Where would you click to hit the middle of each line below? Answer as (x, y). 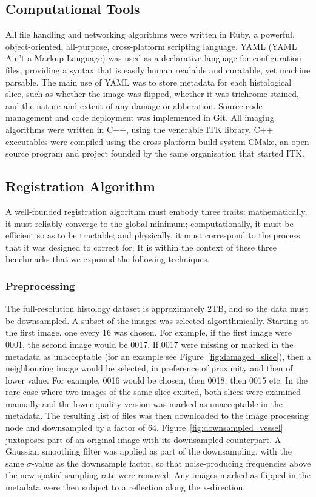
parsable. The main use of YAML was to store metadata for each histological (149, 82)
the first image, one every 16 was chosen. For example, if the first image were (149, 332)
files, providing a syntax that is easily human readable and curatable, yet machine (158, 69)
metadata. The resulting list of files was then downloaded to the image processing (157, 415)
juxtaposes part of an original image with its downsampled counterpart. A (143, 439)
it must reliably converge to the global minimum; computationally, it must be (150, 223)
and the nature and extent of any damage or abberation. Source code (134, 105)
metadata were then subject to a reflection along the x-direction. (126, 487)
